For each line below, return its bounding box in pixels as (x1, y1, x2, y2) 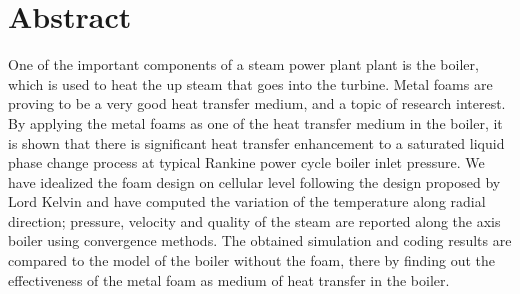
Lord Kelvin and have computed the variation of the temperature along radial (8, 191, 486, 212)
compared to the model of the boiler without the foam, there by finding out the (8, 250, 496, 271)
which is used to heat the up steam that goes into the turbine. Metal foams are (8, 73, 493, 94)
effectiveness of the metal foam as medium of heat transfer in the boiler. (8, 269, 450, 290)
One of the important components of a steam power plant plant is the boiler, (8, 54, 479, 75)
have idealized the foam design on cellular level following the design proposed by (8, 171, 501, 192)
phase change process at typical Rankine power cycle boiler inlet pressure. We (8, 152, 485, 173)
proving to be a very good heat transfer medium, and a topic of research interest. (8, 93, 506, 114)
